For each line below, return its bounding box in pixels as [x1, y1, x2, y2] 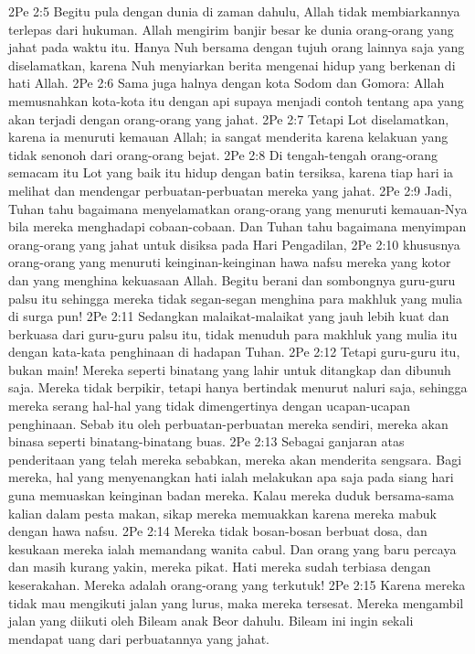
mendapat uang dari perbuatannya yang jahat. [8, 628, 269, 648]
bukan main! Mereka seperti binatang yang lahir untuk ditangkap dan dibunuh [8, 359, 451, 379]
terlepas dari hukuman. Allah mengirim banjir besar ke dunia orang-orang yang [8, 19, 454, 38]
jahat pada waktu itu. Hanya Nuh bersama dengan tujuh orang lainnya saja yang [8, 38, 465, 57]
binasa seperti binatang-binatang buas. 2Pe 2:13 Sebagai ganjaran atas [8, 432, 405, 451]
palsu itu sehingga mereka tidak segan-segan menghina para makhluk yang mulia [8, 288, 463, 307]
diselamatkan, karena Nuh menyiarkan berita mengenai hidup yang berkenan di [8, 55, 456, 74]
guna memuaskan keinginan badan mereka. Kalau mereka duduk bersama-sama [8, 486, 455, 505]
